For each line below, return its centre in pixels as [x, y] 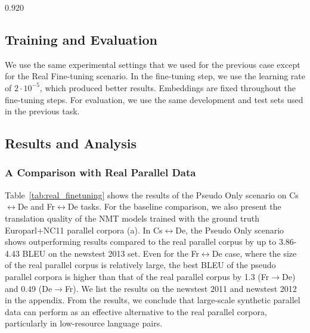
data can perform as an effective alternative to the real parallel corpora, [136, 311]
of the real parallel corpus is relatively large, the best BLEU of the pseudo [140, 265]
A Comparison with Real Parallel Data [100, 172]
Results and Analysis [71, 143]
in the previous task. [42, 111]
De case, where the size [254, 253]
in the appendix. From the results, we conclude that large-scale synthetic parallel [153, 300]
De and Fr [36, 206]
